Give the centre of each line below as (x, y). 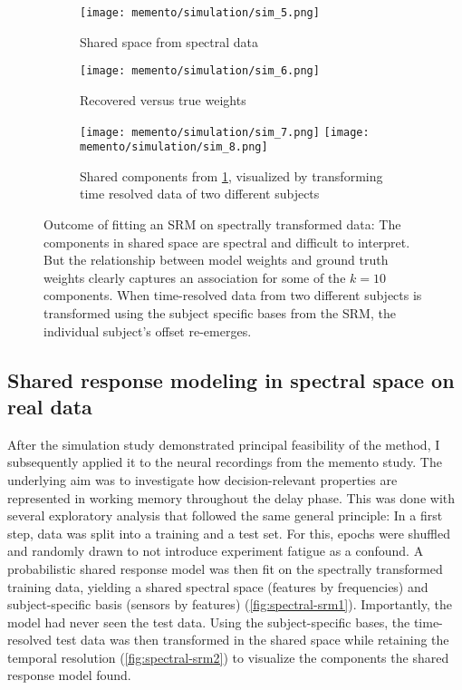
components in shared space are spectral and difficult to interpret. (227, 242)
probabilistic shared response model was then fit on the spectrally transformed (225, 568)
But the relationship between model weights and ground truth (216, 260)
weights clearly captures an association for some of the (195, 277)
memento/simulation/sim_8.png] (174, 147)
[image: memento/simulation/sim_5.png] (200, 13)
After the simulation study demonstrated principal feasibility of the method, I (224, 444)
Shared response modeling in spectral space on (231, 379)
